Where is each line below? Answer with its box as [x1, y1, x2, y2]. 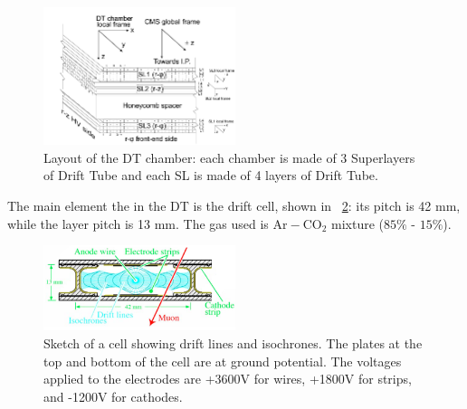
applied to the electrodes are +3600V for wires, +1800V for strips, [43, 369, 412, 388]
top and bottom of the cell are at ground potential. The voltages [43, 351, 402, 370]
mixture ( [331, 214, 384, 233]
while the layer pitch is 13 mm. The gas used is [7, 214, 269, 233]
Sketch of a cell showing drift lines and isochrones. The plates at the [43, 333, 423, 352]
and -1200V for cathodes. [43, 386, 183, 405]
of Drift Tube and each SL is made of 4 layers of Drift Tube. [43, 166, 378, 185]
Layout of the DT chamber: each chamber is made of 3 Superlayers [43, 147, 415, 166]
